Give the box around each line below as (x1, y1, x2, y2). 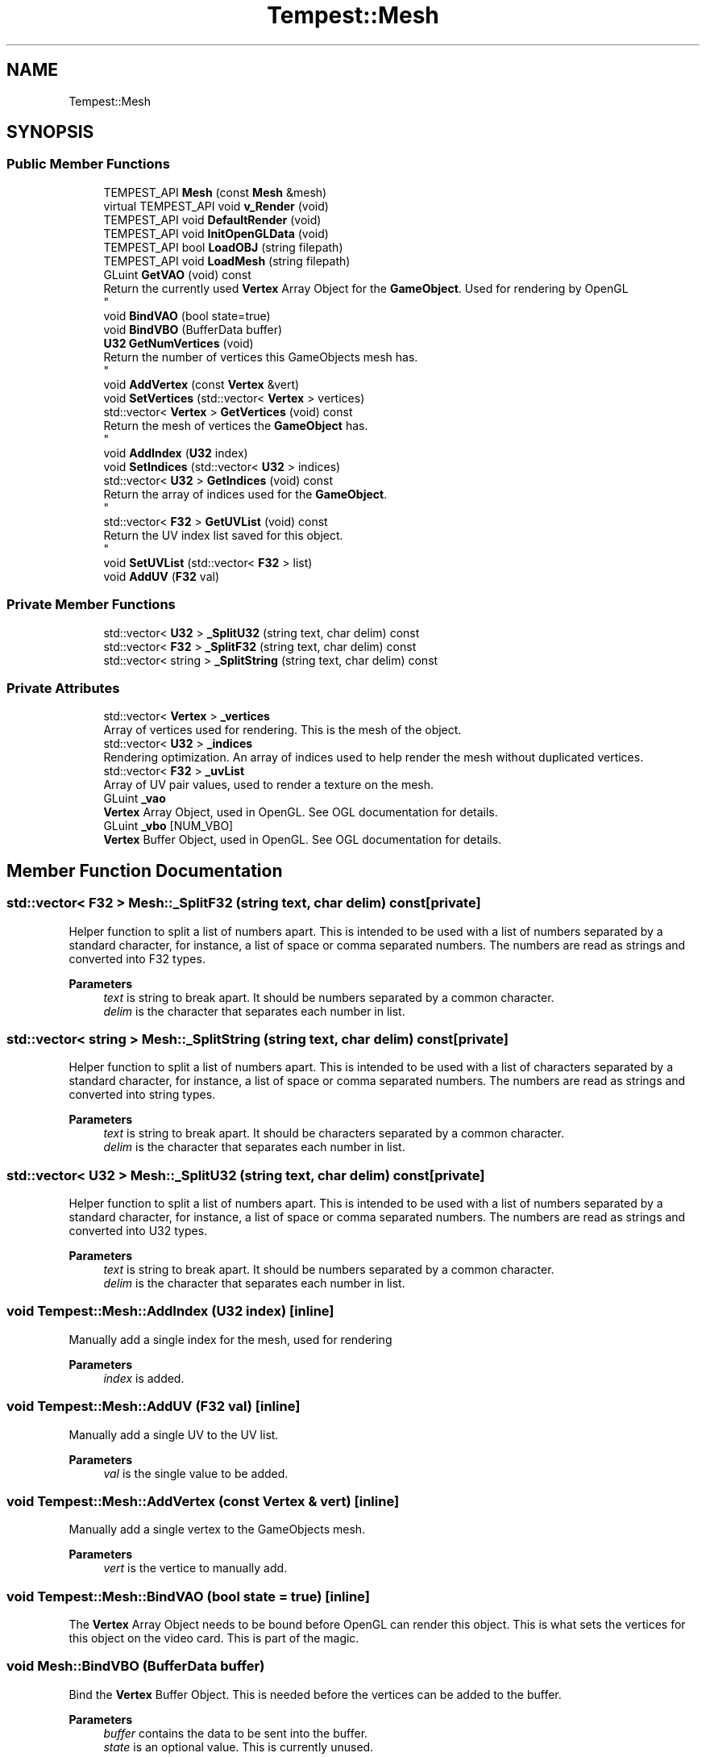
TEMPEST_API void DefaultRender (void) (103, 212, 322, 227)
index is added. (103, 1371, 185, 1385)
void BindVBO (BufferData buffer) (103, 322, 283, 336)
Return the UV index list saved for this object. (103, 528, 343, 542)
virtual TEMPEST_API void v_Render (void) (103, 198, 329, 213)
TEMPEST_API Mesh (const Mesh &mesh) (103, 185, 327, 199)
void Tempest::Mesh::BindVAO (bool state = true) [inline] (6, 1588, 370, 1605)
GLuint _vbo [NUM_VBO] (103, 819, 234, 833)
